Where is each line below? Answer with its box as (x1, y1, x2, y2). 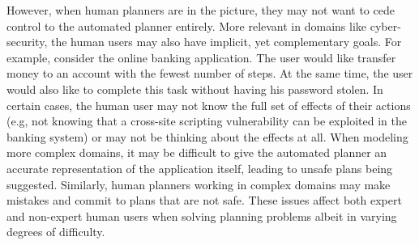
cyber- (370, 17, 401, 34)
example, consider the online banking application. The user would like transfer (6, 49, 396, 65)
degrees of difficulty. (6, 223, 105, 240)
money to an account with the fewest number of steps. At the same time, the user (6, 65, 413, 82)
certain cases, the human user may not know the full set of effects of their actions (6, 96, 411, 113)
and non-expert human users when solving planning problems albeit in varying (6, 207, 397, 224)
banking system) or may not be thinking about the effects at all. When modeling (6, 128, 408, 145)
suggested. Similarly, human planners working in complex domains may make (6, 175, 391, 192)
